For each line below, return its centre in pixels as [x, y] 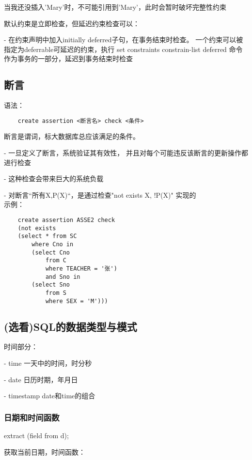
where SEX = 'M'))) [77, 301]
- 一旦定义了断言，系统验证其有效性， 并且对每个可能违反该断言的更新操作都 [126, 153]
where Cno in [53, 244]
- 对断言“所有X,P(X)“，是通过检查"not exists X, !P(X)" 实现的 [100, 195]
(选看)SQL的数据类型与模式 [71, 326]
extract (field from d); [36, 435]
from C [56, 261]
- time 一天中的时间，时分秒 [48, 363]
